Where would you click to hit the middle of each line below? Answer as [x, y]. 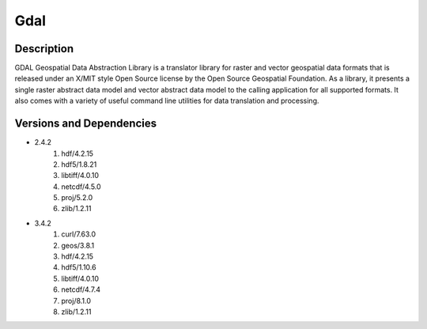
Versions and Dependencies [86, 124]
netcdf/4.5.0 [81, 187]
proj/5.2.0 [77, 198]
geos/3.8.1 [78, 245]
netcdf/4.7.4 [81, 289]
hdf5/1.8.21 [79, 164]
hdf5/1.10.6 [79, 267]
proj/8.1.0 [76, 301]
